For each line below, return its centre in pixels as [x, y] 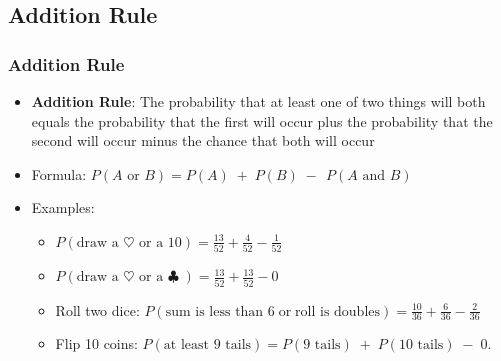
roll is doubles [338, 311]
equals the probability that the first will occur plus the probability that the [262, 120]
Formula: [59, 173]
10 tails [421, 345]
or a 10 [160, 242]
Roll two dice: [97, 309]
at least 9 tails [207, 345]
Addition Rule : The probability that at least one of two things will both [258, 101]
